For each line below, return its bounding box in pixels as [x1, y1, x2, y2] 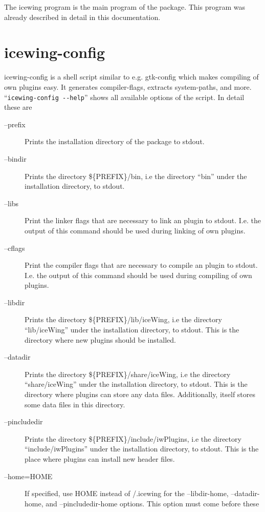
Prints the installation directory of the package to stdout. [25, 136, 205, 147]
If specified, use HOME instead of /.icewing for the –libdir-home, [25, 488, 229, 499]
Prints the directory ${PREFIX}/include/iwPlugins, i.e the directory [25, 433, 241, 444]
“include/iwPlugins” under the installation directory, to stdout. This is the [25, 443, 259, 454]
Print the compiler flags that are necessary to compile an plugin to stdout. [25, 260, 258, 270]
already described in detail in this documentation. [4, 11, 161, 22]
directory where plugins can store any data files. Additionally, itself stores [25, 389, 256, 400]
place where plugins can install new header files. [25, 454, 175, 464]
